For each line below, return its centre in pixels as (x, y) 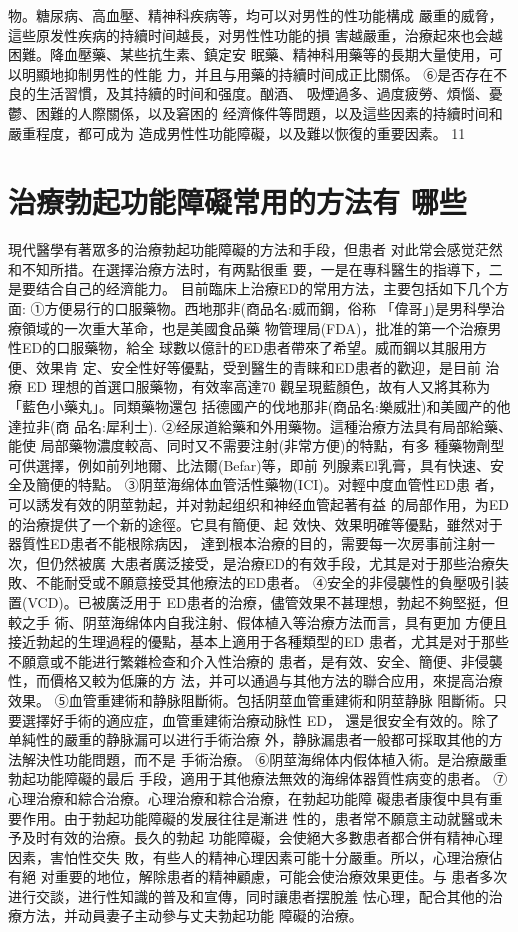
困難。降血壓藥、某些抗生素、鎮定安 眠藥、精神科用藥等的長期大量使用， (248, 54)
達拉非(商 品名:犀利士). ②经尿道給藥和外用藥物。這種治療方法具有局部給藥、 (260, 425)
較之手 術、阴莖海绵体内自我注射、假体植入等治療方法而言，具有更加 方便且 (258, 621)
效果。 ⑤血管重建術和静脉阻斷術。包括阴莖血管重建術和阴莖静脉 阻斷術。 (251, 699)
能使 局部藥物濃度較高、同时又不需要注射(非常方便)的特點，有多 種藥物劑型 (256, 445)
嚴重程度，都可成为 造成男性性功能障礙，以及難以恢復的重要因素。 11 (237, 132)
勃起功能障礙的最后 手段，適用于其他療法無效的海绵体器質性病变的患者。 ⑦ (258, 778)
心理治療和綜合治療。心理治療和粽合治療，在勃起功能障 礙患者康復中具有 (248, 797)
